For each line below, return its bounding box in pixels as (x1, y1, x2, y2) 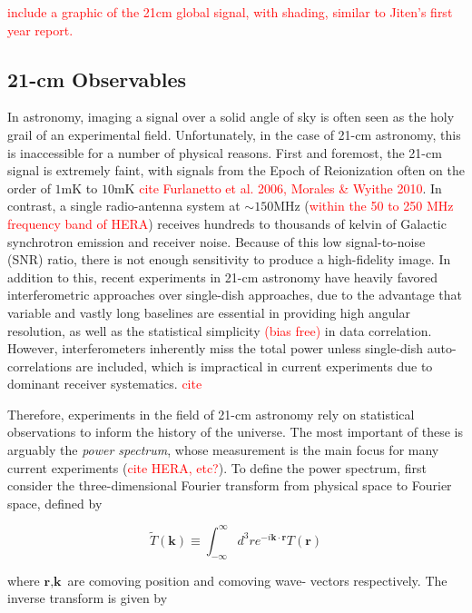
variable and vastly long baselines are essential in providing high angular (7, 302, 410, 321)
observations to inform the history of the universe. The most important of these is (7, 422, 463, 441)
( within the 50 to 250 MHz (304, 196, 454, 215)
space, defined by (7, 493, 103, 512)
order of (7, 178, 51, 197)
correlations (7, 356, 72, 375)
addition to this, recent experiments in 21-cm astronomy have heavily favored (7, 267, 438, 286)
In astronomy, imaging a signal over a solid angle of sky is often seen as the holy (7, 107, 455, 126)
